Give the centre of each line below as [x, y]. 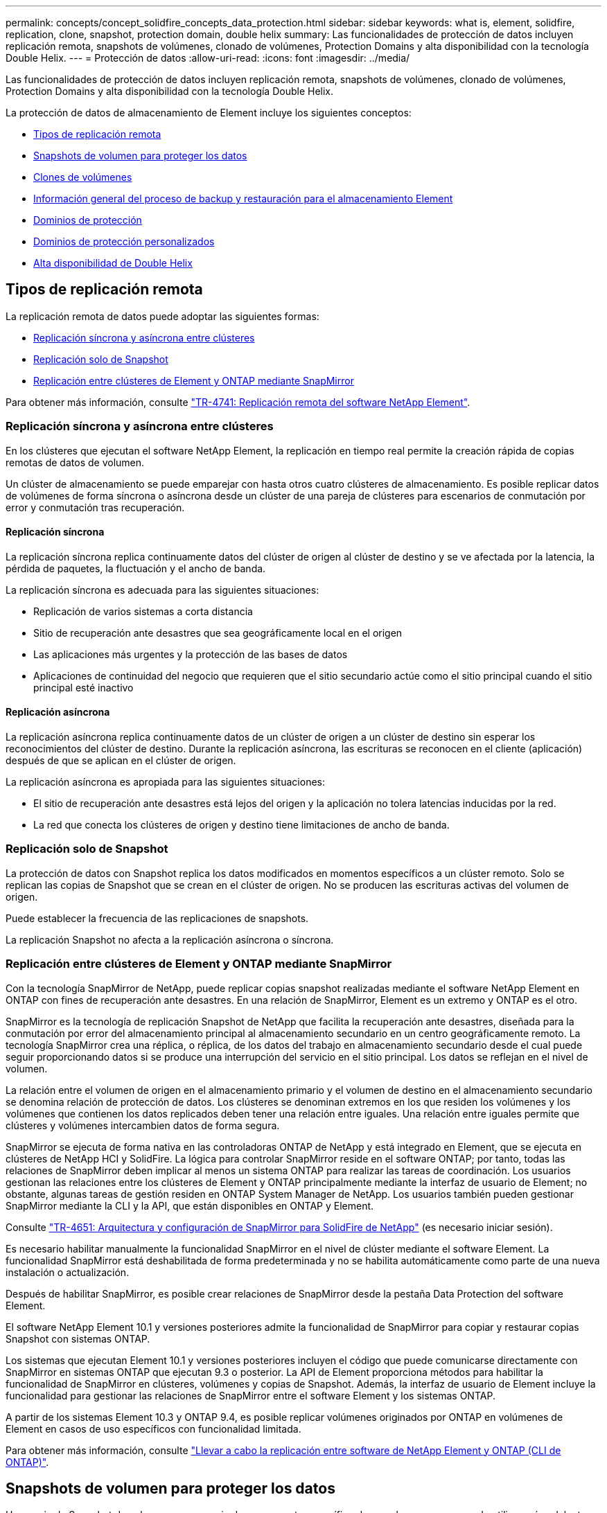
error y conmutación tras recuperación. [95, 507]
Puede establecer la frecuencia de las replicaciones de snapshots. [157, 918]
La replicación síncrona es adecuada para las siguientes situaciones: [162, 590]
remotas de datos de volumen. [75, 462]
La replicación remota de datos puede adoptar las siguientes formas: [162, 316]
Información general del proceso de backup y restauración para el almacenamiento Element [243, 198]
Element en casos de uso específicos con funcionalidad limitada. [153, 1428]
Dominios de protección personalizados [124, 241]
